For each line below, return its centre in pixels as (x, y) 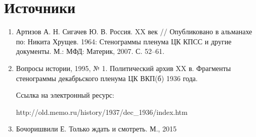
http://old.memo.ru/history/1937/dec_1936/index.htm (102, 112)
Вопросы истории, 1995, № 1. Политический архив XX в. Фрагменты (123, 68)
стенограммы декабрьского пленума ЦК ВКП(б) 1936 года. (107, 78)
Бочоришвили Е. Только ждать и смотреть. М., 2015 (96, 129)
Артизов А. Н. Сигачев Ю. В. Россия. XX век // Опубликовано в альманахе (134, 31)
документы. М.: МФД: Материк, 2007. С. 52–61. (90, 51)
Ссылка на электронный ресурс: (65, 95)
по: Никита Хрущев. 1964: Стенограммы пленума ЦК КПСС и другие (124, 41)
